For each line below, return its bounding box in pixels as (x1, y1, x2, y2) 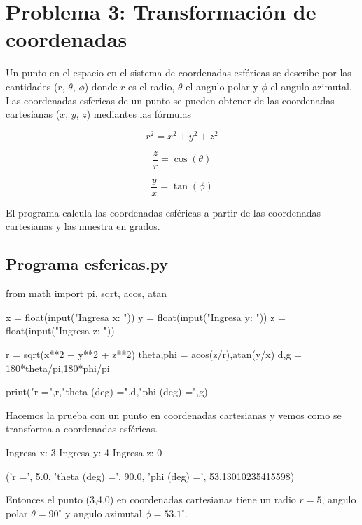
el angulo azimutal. (270, 79, 352, 93)
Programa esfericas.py (6, 253, 169, 275)
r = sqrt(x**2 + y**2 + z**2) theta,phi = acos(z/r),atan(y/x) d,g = (6, 347, 302, 362)
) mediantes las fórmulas (86, 107, 191, 121)
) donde (84, 79, 118, 93)
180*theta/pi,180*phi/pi (6, 360, 110, 375)
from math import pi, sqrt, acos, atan (6, 286, 167, 301)
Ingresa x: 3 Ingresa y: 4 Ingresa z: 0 (6, 445, 162, 460)
